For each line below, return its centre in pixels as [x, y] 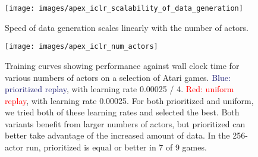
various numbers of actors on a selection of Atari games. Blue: [118, 77]
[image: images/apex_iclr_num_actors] [81, 47]
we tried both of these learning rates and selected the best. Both [122, 112]
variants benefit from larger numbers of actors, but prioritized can [125, 123]
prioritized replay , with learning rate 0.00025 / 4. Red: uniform [119, 89]
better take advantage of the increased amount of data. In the [117, 135]
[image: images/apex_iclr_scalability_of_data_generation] [124, 8]
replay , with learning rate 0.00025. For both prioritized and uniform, [129, 100]
